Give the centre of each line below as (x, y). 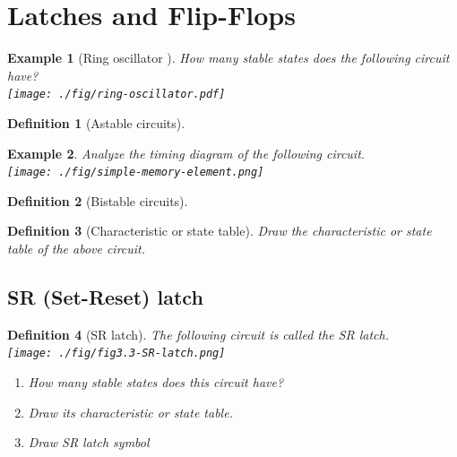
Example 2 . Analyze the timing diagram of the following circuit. (186, 153)
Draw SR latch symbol (89, 442)
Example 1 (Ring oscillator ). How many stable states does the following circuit (228, 58)
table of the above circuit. (77, 248)
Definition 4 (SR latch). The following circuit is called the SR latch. (198, 334)
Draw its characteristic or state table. (130, 412)
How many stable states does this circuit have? (156, 382)
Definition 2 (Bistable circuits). (98, 200)
